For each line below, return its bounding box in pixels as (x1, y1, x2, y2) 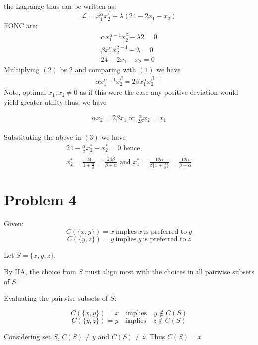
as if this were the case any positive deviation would (80, 87, 238, 97)
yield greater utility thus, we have (4, 96, 107, 107)
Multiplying (4, 64, 40, 75)
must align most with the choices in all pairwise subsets (85, 266, 255, 277)
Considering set (4, 331, 51, 342)
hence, (123, 145, 142, 152)
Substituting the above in (4, 132, 81, 142)
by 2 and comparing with (60, 64, 136, 75)
